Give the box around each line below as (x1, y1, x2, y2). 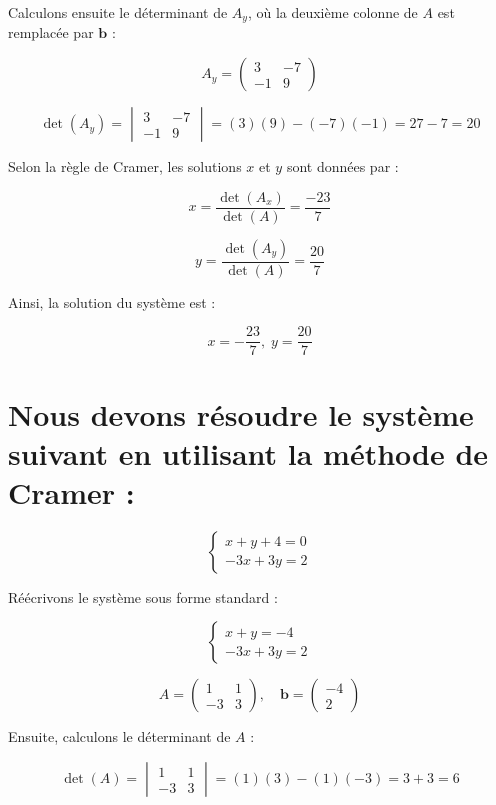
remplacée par (8, 22, 94, 43)
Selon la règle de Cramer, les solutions (8, 156, 242, 177)
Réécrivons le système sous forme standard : (8, 586, 278, 607)
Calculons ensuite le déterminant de (8, 2, 228, 22)
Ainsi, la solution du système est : (8, 291, 216, 312)
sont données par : (286, 156, 399, 177)
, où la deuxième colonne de (247, 2, 418, 22)
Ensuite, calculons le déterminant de (8, 726, 231, 747)
